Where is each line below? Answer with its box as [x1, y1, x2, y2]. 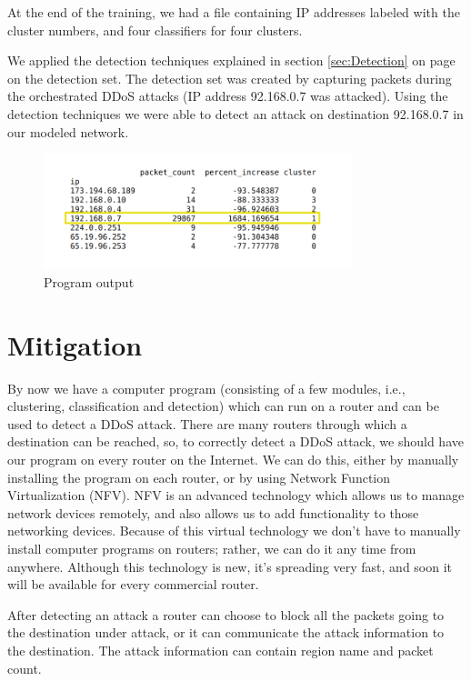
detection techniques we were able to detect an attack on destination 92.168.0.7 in [7, 104, 464, 123]
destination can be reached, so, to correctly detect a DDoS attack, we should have [7, 432, 464, 451]
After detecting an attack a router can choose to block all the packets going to [7, 605, 445, 624]
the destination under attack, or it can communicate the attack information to [7, 623, 445, 642]
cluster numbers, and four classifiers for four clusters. [7, 20, 303, 39]
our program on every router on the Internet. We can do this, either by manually [7, 450, 459, 469]
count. [7, 658, 42, 677]
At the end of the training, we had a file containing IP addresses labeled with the [7, 3, 460, 21]
